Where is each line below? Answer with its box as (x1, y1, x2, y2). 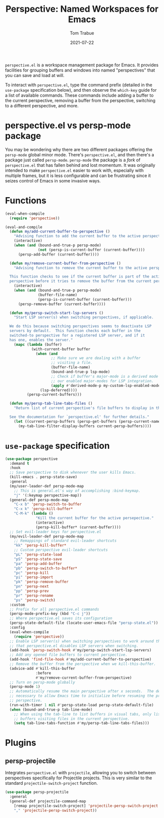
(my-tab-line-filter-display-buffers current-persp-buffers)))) (18, 423, 152, 429)
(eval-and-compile (5, 225, 42, 230)
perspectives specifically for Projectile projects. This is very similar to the (5, 775, 152, 781)
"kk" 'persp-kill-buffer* (14, 543, 67, 548)
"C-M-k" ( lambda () (14, 511, 54, 516)
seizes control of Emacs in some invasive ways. (5, 178, 101, 183)
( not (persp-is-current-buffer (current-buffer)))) (38, 247, 145, 252)
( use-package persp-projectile (5, 790, 69, 795)
